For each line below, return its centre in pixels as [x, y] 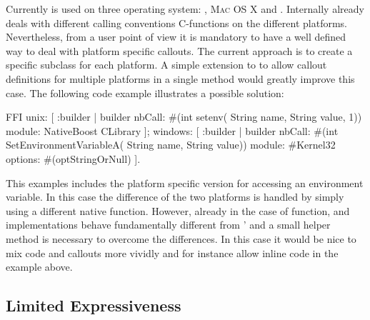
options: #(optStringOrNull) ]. [73, 158]
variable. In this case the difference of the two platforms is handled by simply [175, 197]
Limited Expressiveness [94, 305]
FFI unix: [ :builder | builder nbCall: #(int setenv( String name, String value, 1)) [184, 117]
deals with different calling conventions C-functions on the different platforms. [176, 22]
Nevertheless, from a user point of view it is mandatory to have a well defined [176, 37]
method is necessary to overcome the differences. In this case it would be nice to [181, 238]
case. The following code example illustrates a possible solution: [145, 92]
